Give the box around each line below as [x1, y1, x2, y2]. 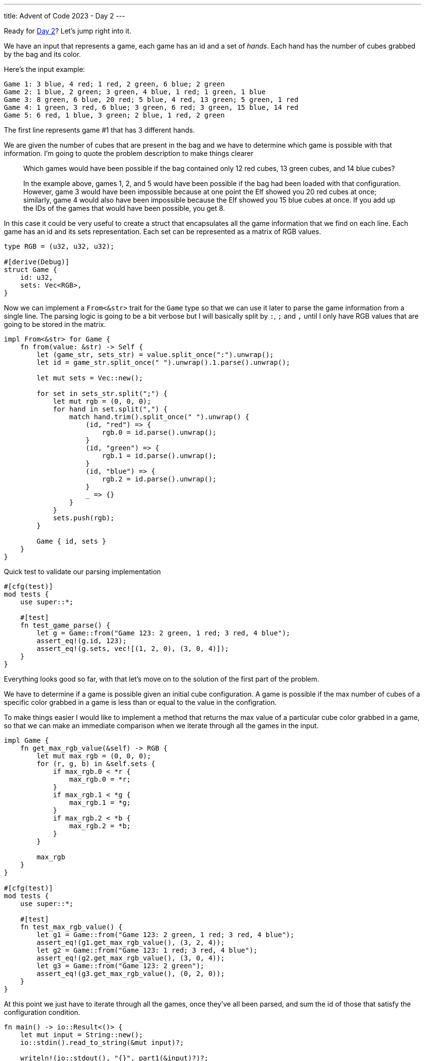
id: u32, [20, 274, 53, 281]
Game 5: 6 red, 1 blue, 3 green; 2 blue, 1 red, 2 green [4, 111, 225, 119]
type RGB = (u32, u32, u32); [4, 242, 114, 250]
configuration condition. [4, 1008, 81, 1016]
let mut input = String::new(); [20, 1031, 143, 1039]
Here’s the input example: [4, 65, 85, 73]
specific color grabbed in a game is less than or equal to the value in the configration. [4, 698, 277, 706]
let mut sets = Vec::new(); [36, 374, 143, 382]
